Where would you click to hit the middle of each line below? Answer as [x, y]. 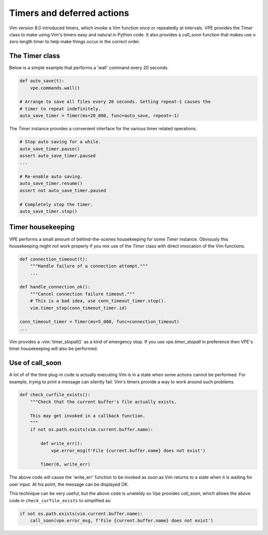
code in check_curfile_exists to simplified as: [60, 500]
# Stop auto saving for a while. [60, 142]
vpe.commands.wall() [55, 88]
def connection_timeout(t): [54, 259]
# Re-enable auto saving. [51, 177]
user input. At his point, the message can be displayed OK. [69, 484]
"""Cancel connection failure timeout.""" [82, 294]
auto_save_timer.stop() [49, 212]
